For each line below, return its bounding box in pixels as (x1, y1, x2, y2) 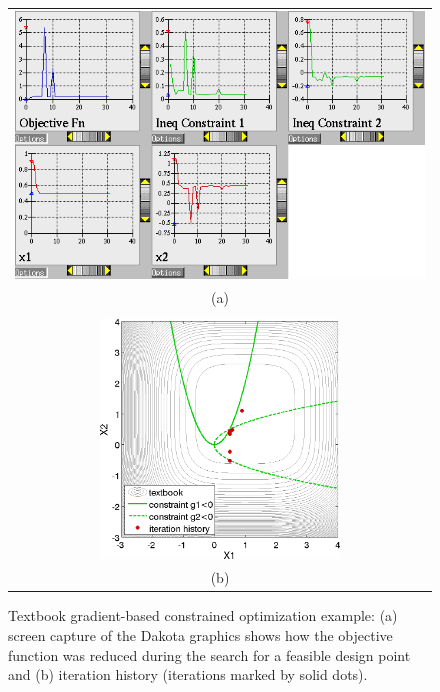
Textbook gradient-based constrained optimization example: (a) (8, 605, 398, 626)
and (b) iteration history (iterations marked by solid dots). (8, 664, 368, 685)
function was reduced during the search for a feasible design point (8, 644, 411, 665)
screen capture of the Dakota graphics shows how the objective (8, 625, 393, 646)
